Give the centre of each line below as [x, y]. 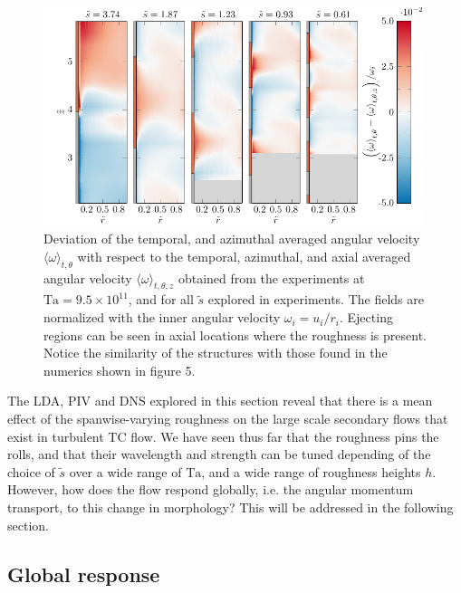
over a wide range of [125, 471]
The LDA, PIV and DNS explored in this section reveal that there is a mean [220, 401]
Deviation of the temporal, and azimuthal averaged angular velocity [232, 239]
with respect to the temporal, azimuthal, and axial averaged [244, 256]
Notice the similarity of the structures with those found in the [216, 353]
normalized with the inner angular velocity [162, 317]
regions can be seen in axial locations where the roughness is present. [235, 335]
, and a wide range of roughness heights [311, 471]
